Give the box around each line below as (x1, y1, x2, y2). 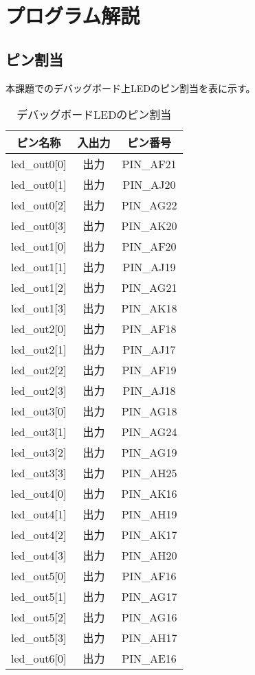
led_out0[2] (11, 196, 67, 213)
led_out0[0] (11, 155, 67, 172)
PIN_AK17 (121, 526, 177, 542)
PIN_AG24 (121, 423, 177, 439)
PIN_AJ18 (122, 382, 176, 398)
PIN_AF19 (122, 361, 177, 378)
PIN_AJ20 (122, 176, 176, 192)
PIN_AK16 (121, 485, 177, 501)
